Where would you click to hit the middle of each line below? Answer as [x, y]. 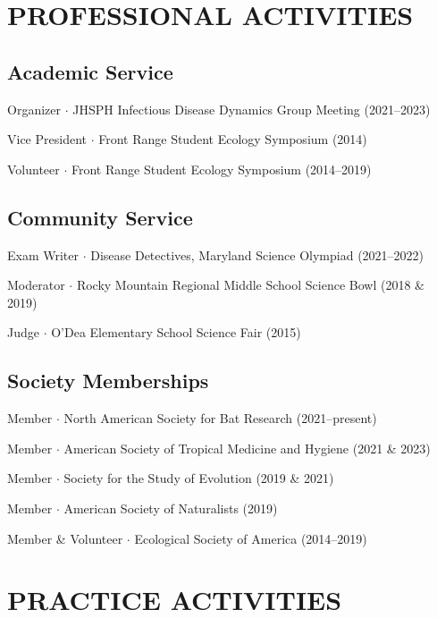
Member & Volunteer [65, 538]
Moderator [36, 285]
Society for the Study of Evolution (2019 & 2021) [199, 478]
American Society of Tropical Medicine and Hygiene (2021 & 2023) [247, 448]
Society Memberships [108, 381]
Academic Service [90, 71]
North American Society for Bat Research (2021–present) [220, 418]
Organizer [34, 109]
